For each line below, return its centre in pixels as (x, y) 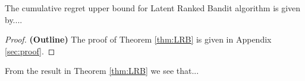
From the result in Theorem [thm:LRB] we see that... (102, 71)
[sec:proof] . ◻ (30, 51)
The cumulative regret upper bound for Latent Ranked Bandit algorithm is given (153, 8)
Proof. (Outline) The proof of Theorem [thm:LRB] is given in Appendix (138, 39)
